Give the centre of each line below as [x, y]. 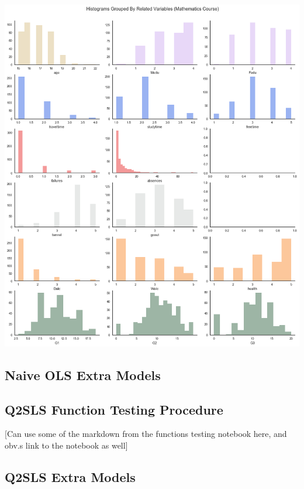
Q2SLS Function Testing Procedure [114, 409]
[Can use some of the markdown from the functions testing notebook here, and [146, 434]
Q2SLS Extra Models [70, 476]
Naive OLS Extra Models [83, 375]
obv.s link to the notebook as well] [66, 445]
